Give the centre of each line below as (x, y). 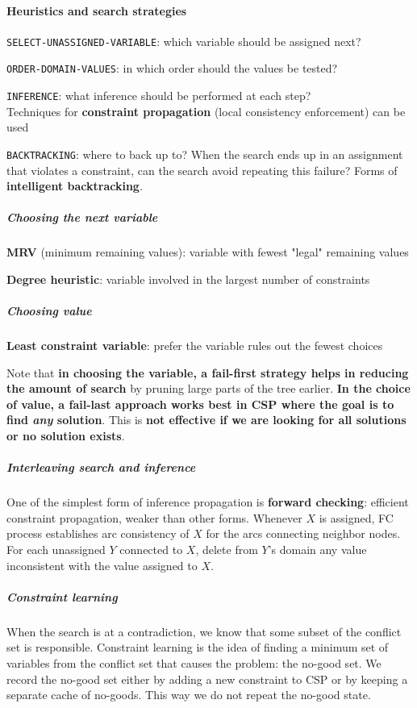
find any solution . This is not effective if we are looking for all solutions (206, 420)
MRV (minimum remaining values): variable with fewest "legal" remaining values (208, 252)
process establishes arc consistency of (98, 533)
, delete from (227, 550)
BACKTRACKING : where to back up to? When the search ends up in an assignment (205, 154)
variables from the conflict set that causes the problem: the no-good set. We (194, 662)
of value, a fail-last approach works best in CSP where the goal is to (200, 404)
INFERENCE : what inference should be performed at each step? (159, 96)
